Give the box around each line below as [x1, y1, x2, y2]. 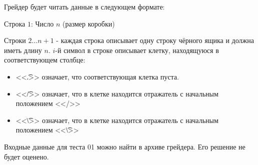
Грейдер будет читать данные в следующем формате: [4, 1, 165, 11]
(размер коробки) [62, 18, 115, 28]
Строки [4, 35, 26, 45]
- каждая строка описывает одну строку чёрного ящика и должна [56, 35, 254, 45]
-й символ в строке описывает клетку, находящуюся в [55, 44, 219, 55]
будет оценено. [4, 151, 49, 161]
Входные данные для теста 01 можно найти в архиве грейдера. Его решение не [4, 141, 245, 151]
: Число [30, 18, 54, 28]
